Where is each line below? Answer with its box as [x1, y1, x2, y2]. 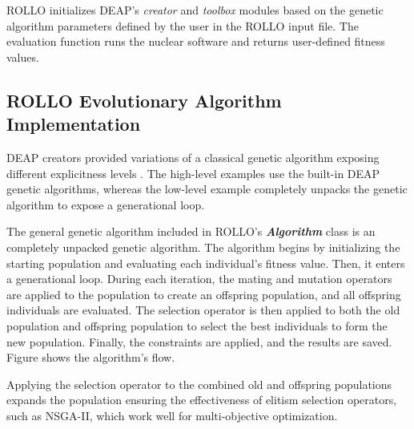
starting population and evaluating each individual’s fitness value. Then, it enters [6, 254, 405, 271]
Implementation [6, 111, 141, 136]
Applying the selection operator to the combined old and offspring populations [6, 375, 392, 392]
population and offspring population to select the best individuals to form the [6, 317, 388, 334]
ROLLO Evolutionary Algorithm [6, 87, 282, 112]
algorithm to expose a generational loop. [6, 196, 205, 212]
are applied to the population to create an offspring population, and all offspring [6, 285, 401, 302]
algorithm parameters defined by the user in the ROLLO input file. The [6, 17, 359, 34]
